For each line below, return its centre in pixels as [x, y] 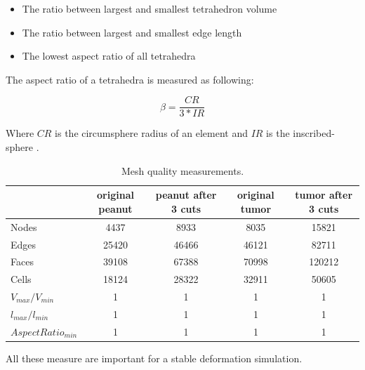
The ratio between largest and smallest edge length [132, 32]
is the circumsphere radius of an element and [151, 133]
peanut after [186, 195]
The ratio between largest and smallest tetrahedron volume [150, 8]
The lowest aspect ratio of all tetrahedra [109, 56]
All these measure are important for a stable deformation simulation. [154, 358]
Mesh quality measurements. [182, 170]
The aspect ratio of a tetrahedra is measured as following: [130, 79]
